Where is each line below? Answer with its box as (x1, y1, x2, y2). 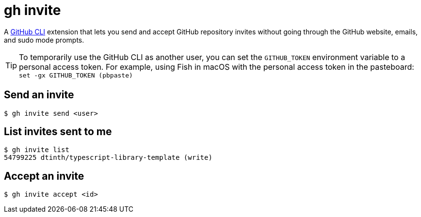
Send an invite (4, 89, 74, 101)
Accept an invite (4, 170, 84, 182)
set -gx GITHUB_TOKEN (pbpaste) (19, 71, 133, 79)
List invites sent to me (4, 125, 112, 138)
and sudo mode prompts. (4, 35, 84, 44)
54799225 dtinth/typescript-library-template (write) (4, 154, 212, 162)
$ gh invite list (4, 146, 69, 154)
